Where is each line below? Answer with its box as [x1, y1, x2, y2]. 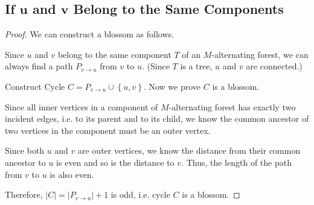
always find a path [5, 60, 73, 72]
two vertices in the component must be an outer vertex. [5, 124, 211, 136]
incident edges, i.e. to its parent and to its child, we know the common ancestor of [5, 112, 309, 125]
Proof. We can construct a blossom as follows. [5, 28, 174, 40]
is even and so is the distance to [56, 156, 175, 168]
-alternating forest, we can [211, 48, 309, 60]
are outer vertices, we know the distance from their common [78, 144, 301, 157]
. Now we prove [143, 80, 201, 92]
